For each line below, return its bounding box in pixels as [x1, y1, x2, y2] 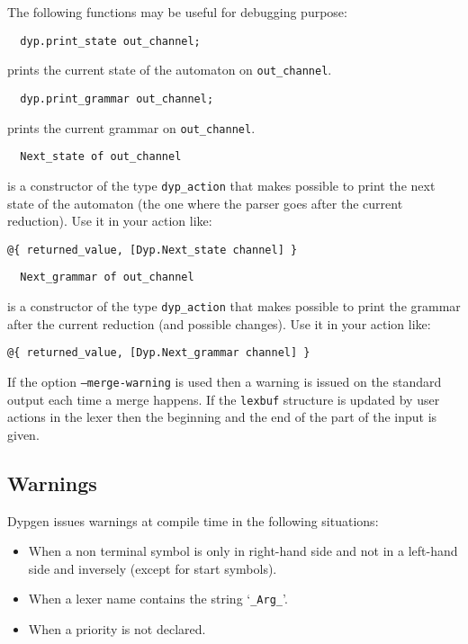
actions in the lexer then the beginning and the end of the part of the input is [7, 407, 437, 426]
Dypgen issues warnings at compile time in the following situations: [7, 511, 379, 530]
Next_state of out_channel [20, 150, 182, 164]
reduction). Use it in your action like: [7, 211, 212, 230]
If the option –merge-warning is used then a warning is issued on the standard [7, 371, 442, 390]
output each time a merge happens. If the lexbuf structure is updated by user [7, 389, 440, 408]
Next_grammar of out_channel [20, 271, 194, 284]
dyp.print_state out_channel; [20, 34, 201, 48]
